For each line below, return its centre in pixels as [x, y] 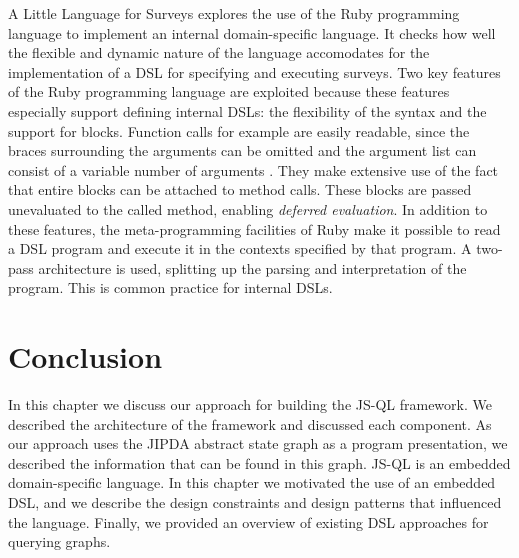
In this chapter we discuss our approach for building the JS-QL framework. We [250, 404]
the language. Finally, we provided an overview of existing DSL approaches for [248, 521]
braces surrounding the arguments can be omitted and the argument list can [242, 150]
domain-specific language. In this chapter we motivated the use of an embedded [252, 482]
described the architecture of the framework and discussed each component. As [250, 423]
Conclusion [85, 356]
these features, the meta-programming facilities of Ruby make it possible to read [254, 228]
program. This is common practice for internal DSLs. [170, 287]
